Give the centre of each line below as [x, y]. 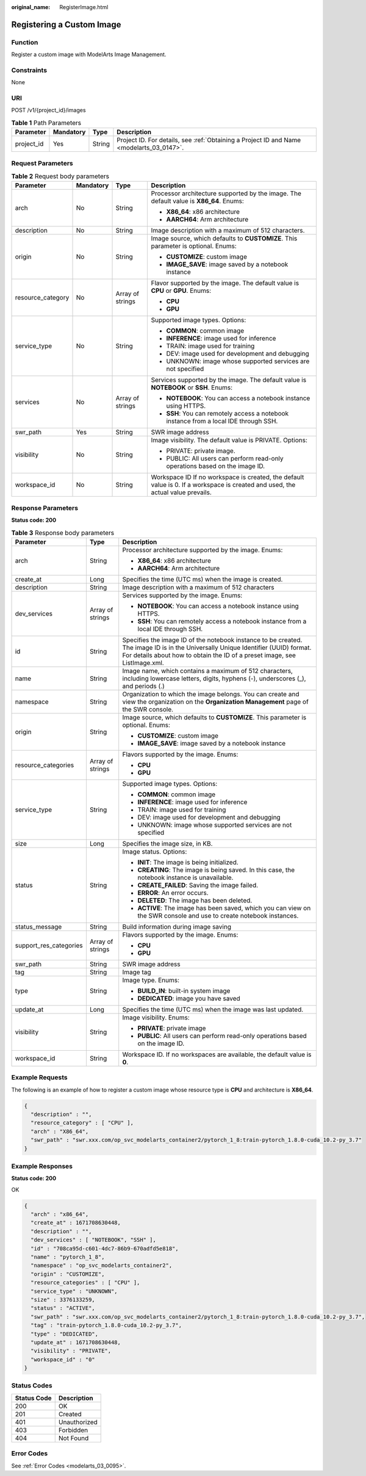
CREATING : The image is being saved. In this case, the [216, 869]
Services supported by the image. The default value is [229, 380]
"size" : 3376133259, [63, 1299]
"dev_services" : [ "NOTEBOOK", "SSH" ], [94, 1240]
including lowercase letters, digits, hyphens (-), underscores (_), [214, 679]
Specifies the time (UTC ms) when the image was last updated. [213, 1009]
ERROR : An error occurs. [173, 893]
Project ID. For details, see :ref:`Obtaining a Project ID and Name [209, 140]
